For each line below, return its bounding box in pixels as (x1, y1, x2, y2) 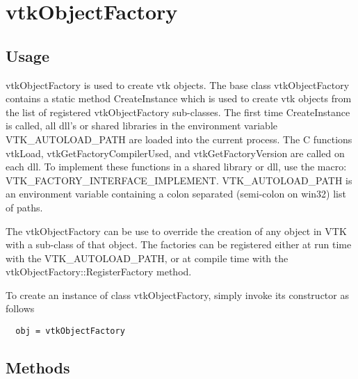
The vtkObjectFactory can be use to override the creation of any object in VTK (6, 223, 347, 238)
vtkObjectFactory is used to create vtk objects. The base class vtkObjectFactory (6, 77, 350, 92)
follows (6, 301, 35, 316)
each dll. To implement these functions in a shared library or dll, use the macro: (6, 159, 347, 174)
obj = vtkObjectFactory (15, 326, 125, 337)
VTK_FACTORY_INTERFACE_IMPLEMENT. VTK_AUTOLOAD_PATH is (6, 172, 352, 187)
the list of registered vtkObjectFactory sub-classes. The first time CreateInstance (6, 104, 350, 119)
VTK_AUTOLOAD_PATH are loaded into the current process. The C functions (6, 131, 352, 146)
